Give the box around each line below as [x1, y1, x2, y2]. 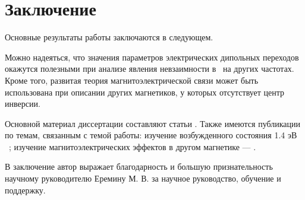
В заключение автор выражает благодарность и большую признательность [5, 160, 273, 173]
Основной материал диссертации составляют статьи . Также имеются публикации [5, 117, 301, 129]
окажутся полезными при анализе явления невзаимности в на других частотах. [5, 62, 294, 75]
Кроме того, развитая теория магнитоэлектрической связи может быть [5, 74, 259, 86]
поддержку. [5, 183, 46, 196]
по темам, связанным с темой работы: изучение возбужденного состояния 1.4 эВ [5, 129, 297, 141]
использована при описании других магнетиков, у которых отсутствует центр [5, 85, 285, 98]
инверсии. [5, 97, 40, 110]
